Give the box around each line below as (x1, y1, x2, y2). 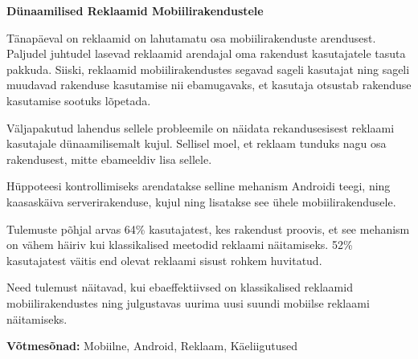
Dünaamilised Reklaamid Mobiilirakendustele (6, 2, 264, 18)
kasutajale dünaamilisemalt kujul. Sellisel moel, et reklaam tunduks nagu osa (6, 135, 387, 152)
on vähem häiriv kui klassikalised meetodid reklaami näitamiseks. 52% (6, 236, 353, 253)
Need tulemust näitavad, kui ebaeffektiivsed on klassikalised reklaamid (6, 279, 353, 296)
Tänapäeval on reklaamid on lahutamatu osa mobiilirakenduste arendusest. (6, 29, 376, 46)
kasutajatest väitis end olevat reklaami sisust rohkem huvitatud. (6, 251, 322, 268)
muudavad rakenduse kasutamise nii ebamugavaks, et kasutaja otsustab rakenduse (6, 76, 412, 93)
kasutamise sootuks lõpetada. (6, 92, 151, 108)
